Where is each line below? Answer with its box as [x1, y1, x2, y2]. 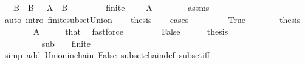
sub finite [41, 36, 91, 49]
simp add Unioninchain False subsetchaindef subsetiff [4, 49, 210, 61]
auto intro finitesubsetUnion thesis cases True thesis [4, 13, 301, 26]
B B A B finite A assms [13, 1, 210, 13]
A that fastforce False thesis [33, 25, 228, 38]
